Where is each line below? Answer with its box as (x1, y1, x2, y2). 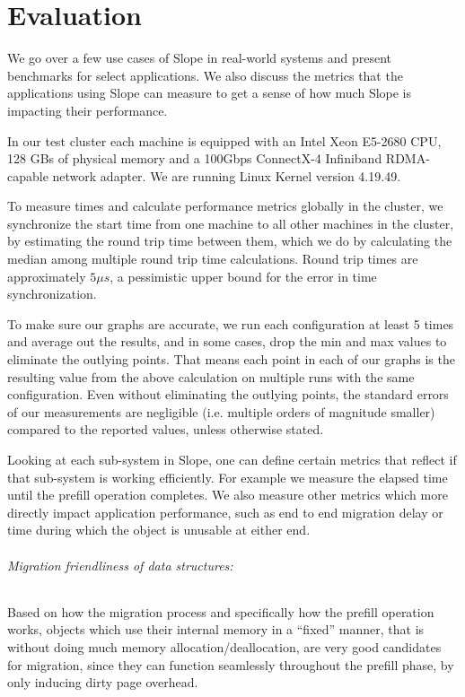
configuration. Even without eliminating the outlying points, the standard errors (7, 385, 449, 404)
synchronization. (7, 284, 97, 303)
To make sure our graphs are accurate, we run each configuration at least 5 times (7, 314, 454, 333)
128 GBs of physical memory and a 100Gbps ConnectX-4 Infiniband (7, 149, 382, 168)
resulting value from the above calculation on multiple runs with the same (7, 367, 415, 386)
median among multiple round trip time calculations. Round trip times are (7, 249, 418, 268)
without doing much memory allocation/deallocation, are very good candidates (7, 637, 442, 656)
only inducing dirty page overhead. (7, 673, 198, 692)
